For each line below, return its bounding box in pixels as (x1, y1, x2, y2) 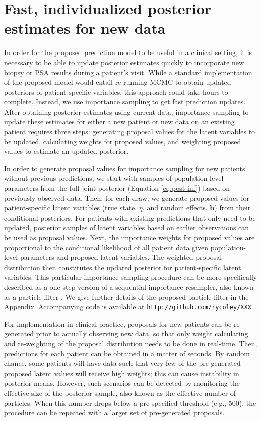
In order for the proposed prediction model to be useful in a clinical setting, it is (4, 47, 252, 58)
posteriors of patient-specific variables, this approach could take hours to (4, 86, 228, 97)
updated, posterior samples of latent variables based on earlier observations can (4, 222, 249, 233)
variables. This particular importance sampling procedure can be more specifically (4, 272, 257, 282)
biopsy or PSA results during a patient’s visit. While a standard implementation (4, 67, 252, 77)
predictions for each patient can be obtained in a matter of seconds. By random (4, 348, 250, 358)
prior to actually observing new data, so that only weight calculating (36, 328, 248, 339)
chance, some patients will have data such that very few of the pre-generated (4, 358, 241, 369)
